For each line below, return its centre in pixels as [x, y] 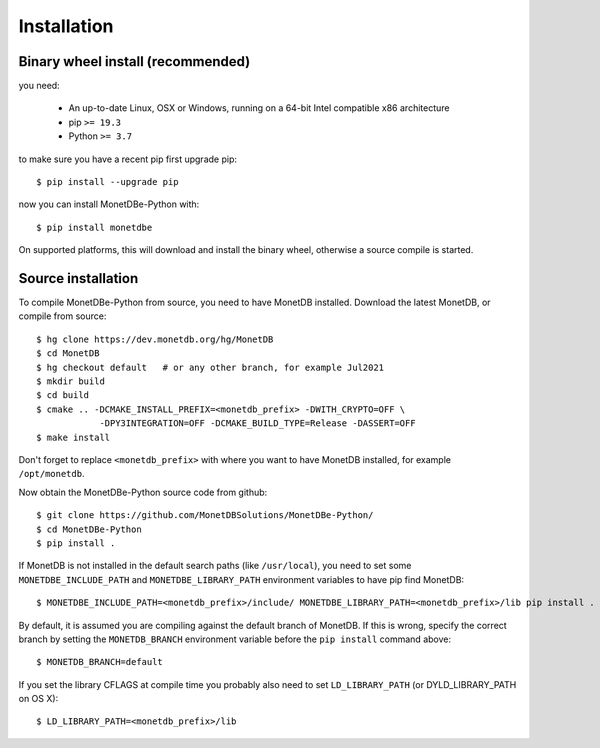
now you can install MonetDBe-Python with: [109, 204]
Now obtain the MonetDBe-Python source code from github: [143, 492]
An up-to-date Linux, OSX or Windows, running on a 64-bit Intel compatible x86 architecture [259, 108]
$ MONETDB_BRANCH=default [100, 662]
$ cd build [63, 395]
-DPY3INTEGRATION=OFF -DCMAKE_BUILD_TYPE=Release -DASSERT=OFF [257, 423]
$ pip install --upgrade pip [107, 182]
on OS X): [38, 699]
